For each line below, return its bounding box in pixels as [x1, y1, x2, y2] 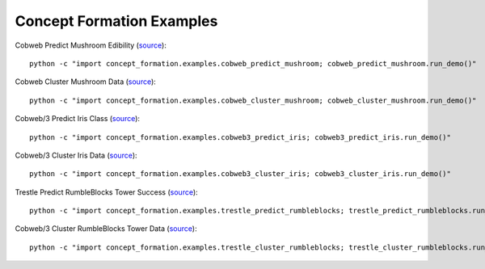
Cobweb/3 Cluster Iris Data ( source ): [15, 150, 137, 160]
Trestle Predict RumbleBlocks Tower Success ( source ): [15, 187, 198, 197]
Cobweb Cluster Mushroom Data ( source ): [15, 77, 157, 86]
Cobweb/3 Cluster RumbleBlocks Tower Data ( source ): [15, 224, 197, 233]
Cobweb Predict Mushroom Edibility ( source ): [15, 40, 167, 50]
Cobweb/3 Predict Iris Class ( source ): [15, 114, 141, 124]
